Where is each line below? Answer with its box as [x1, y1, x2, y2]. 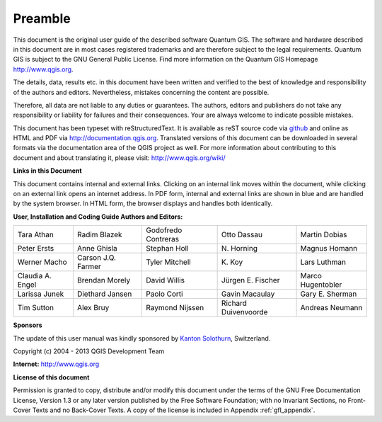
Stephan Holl [146, 244, 189, 253]
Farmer [76, 262, 102, 272]
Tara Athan [17, 230, 54, 240]
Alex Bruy [76, 303, 110, 313]
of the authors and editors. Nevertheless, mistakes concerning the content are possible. [13, 88, 270, 96]
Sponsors [13, 321, 42, 329]
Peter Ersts [17, 244, 54, 253]
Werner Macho [17, 257, 67, 267]
